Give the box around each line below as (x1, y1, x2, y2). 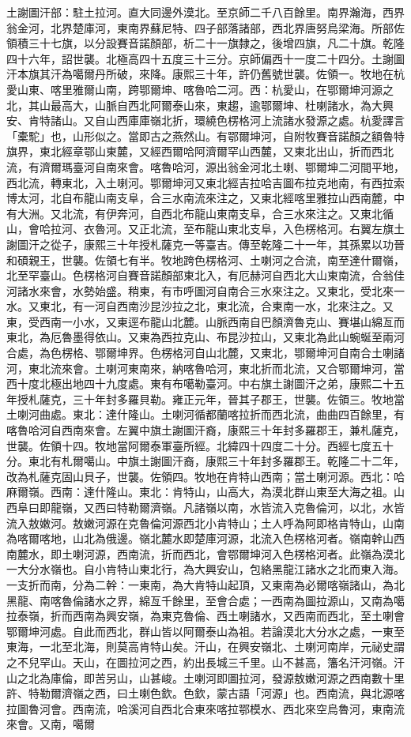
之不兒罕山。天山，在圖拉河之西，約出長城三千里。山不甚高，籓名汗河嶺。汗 (6, 653, 405, 670)
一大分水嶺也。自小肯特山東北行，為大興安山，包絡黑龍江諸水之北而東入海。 (6, 561, 405, 577)
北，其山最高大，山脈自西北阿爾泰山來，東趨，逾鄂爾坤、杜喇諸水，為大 (6, 96, 383, 113)
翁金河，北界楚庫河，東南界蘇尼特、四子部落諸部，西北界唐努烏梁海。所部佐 (6, 19, 405, 36)
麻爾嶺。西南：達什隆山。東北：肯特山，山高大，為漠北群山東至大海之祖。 (6, 483, 394, 500)
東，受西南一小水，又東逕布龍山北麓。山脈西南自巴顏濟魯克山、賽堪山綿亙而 (6, 313, 405, 329)
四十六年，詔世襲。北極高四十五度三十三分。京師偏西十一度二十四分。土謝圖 (6, 50, 405, 66)
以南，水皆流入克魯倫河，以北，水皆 (216, 499, 405, 515)
